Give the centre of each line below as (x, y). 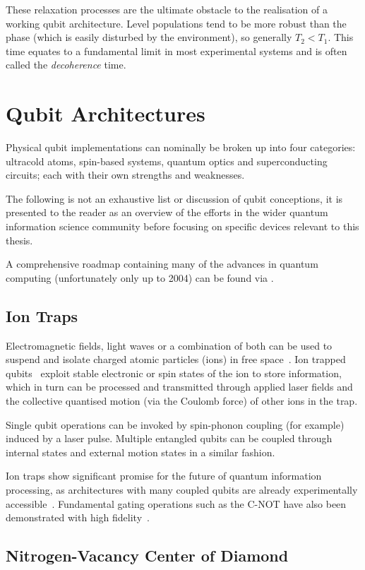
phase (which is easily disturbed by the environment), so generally (149, 37)
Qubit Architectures (106, 113)
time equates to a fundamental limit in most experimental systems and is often (176, 51)
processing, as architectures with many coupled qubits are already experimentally (182, 489)
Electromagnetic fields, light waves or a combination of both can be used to (169, 345)
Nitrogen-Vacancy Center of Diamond (147, 556)
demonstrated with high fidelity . (78, 517)
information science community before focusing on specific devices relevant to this (182, 226)
